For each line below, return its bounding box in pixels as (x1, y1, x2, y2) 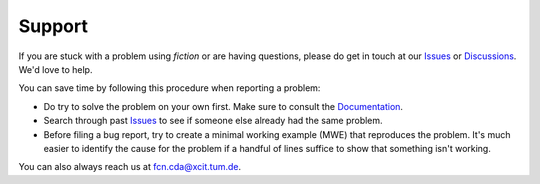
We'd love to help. (18, 63, 93, 75)
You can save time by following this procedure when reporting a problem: (18, 82, 321, 94)
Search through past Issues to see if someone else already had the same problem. (43, 115, 384, 127)
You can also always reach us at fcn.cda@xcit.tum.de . (18, 161, 242, 173)
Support (18, 15, 89, 37)
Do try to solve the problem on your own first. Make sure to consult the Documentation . (43, 100, 404, 112)
